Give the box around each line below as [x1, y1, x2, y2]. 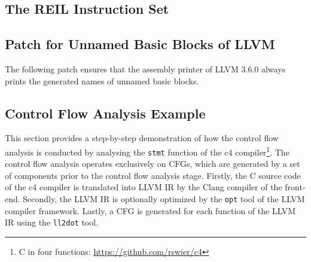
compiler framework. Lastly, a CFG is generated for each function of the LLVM [5, 204, 296, 217]
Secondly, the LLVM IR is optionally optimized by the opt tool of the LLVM [23, 193, 305, 205]
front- [285, 181, 306, 193]
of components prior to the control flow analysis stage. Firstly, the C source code [5, 169, 301, 181]
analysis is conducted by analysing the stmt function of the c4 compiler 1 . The [5, 144, 289, 158]
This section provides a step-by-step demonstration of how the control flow [5, 132, 279, 144]
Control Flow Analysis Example [5, 103, 206, 122]
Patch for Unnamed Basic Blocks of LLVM [5, 35, 275, 53]
